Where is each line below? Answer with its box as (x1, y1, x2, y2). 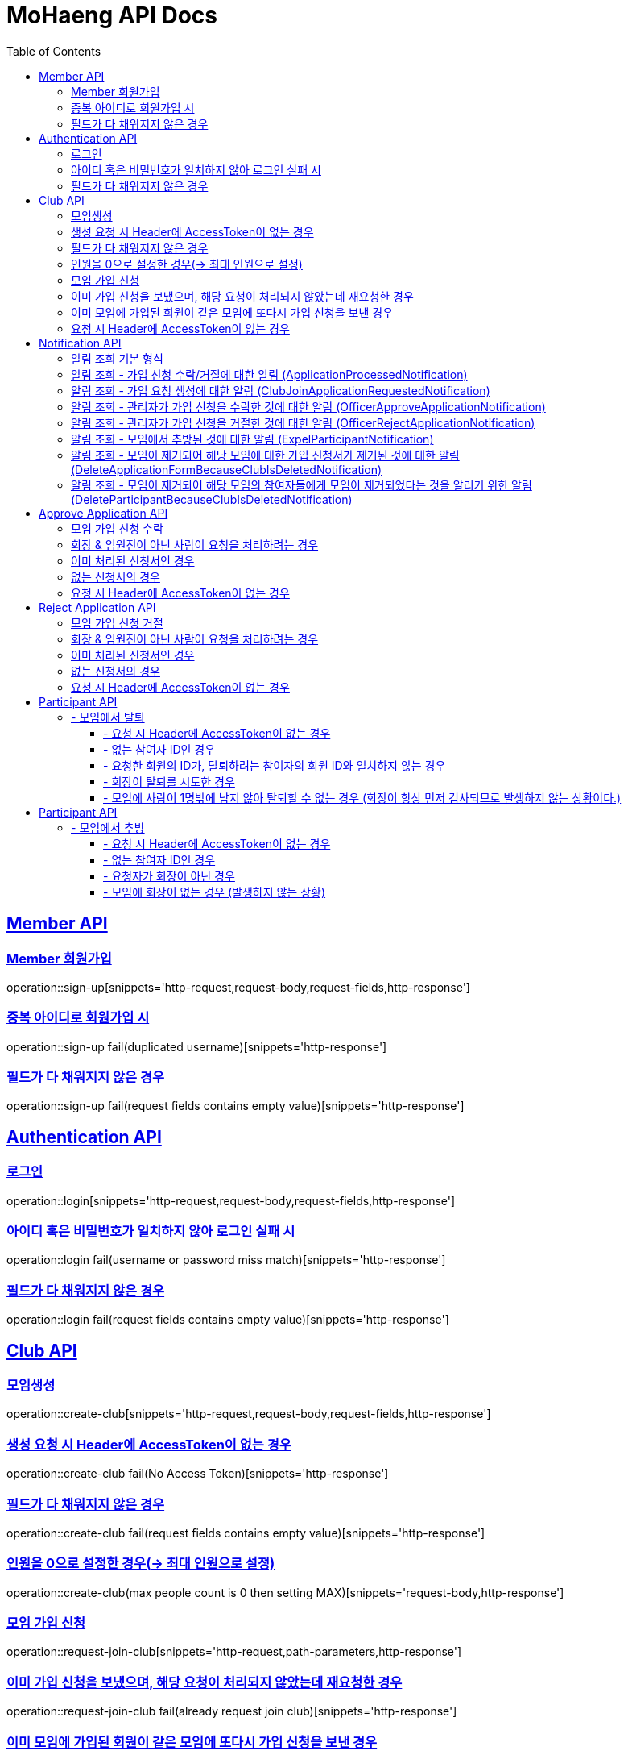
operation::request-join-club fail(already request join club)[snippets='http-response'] (6, 1704, 457, 1719)
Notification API (39, 335, 122, 350)
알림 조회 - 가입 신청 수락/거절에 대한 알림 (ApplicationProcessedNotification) (71, 367, 468, 381)
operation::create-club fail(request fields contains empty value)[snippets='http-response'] (6, 1525, 485, 1540)
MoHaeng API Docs (6, 2, 217, 29)
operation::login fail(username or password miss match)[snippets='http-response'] (6, 1253, 446, 1267)
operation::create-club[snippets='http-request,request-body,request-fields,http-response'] (6, 1407, 491, 1421)
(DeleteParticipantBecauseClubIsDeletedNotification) (71, 492, 353, 506)
